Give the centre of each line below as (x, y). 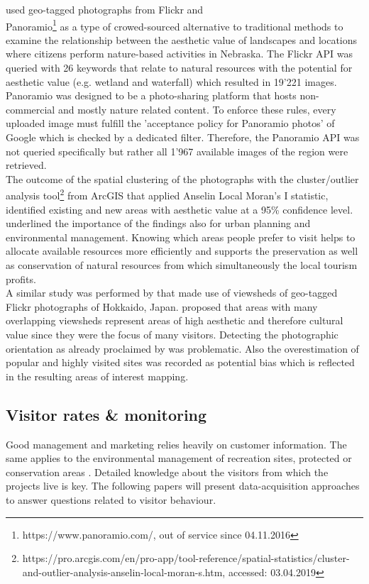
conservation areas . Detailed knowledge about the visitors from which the (167, 472)
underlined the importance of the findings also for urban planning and (158, 223)
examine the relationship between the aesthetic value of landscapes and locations (182, 39)
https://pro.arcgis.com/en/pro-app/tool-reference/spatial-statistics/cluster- (186, 558)
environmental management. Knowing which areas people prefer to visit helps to (181, 237)
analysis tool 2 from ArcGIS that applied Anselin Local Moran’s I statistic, (167, 194)
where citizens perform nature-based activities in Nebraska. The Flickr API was (180, 54)
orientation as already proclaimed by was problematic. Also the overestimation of (182, 348)
